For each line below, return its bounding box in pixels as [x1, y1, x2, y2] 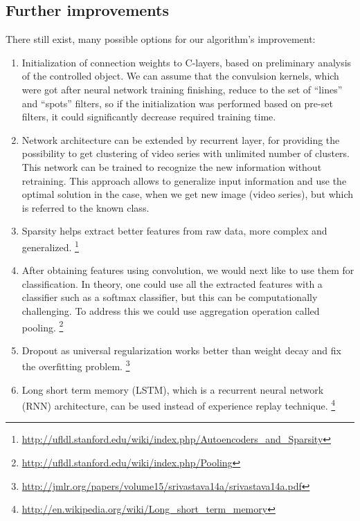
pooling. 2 [21, 318, 64, 334]
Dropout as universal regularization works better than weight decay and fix [21, 342, 341, 357]
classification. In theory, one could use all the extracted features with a [21, 276, 323, 291]
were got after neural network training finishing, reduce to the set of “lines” [21, 82, 343, 96]
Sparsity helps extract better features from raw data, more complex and [21, 223, 327, 238]
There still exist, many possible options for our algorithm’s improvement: [6, 32, 316, 46]
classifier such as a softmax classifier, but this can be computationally [21, 290, 318, 304]
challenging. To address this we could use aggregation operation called [21, 303, 320, 318]
